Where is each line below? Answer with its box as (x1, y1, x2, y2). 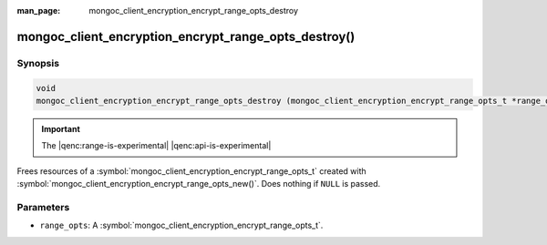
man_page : (16, 5, 61, 15)
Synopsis (16, 56, 59, 69)
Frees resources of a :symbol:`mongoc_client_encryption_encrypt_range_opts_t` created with (16, 165, 366, 177)
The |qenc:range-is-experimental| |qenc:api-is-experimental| (41, 140, 272, 151)
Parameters (16, 200, 70, 213)
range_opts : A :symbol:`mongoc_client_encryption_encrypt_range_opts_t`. (39, 219, 324, 231)
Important (41, 123, 81, 134)
